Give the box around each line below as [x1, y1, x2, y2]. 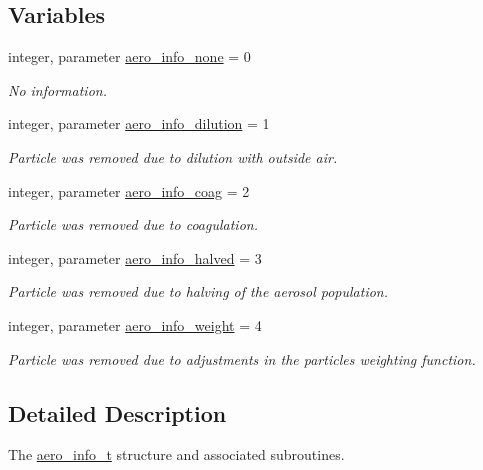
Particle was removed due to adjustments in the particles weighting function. [8, 348, 476, 369]
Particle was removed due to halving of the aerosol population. [8, 281, 389, 302]
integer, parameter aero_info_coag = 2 [8, 180, 250, 201]
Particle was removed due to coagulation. [8, 214, 258, 235]
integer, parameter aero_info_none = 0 [8, 46, 251, 67]
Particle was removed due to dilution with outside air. [8, 146, 338, 167]
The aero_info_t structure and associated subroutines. [8, 444, 345, 465]
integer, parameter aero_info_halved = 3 [8, 247, 262, 268]
